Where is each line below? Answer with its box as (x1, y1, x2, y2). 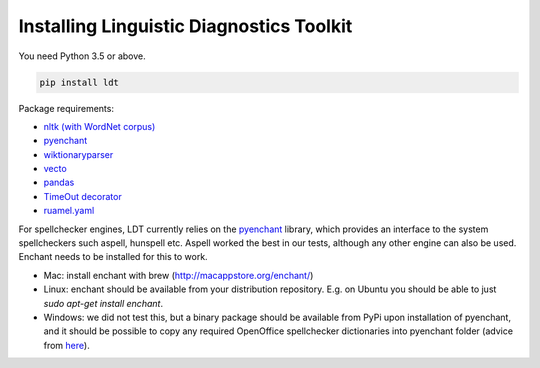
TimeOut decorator (43, 190, 122, 202)
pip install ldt (39, 76, 120, 88)
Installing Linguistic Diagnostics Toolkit (18, 15, 353, 37)
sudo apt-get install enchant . (43, 297, 164, 309)
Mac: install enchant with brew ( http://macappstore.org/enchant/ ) (43, 269, 314, 281)
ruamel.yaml (43, 205, 95, 217)
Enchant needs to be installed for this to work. (18, 251, 209, 263)
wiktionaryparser (43, 148, 114, 160)
